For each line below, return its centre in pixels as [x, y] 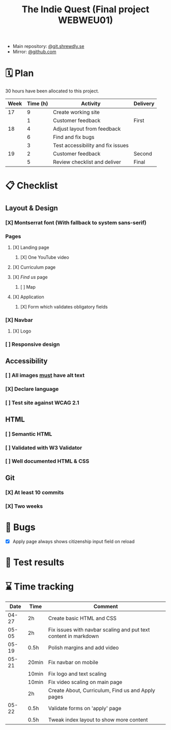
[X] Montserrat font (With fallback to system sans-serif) [76, 222]
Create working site [77, 112]
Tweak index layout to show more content [98, 720]
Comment [106, 606]
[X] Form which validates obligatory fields [64, 307]
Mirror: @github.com [34, 52]
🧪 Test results [35, 562]
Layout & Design [32, 208]
